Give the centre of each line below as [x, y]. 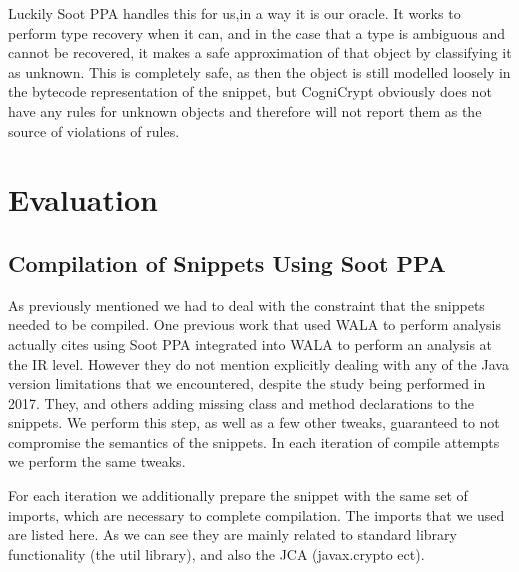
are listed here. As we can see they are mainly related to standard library [232, 534]
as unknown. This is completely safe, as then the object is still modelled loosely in [259, 71]
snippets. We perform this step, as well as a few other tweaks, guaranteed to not [254, 422]
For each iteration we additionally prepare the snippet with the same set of [238, 495]
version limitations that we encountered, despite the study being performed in [247, 383]
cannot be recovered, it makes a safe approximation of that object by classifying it [260, 52]
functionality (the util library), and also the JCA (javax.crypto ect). [216, 553]
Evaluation [83, 199]
